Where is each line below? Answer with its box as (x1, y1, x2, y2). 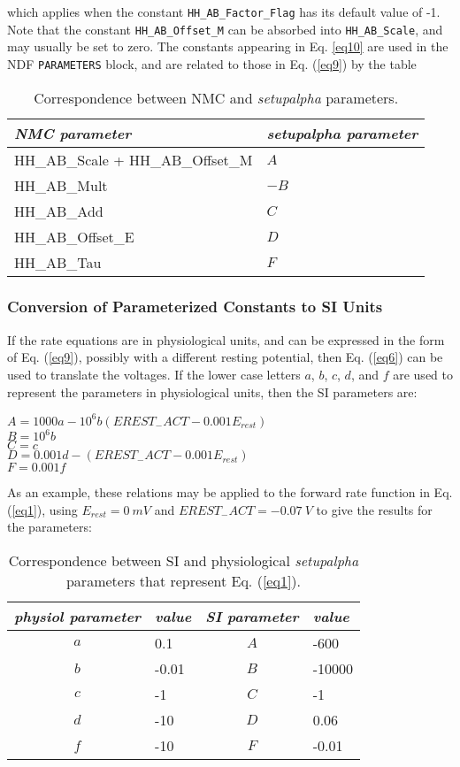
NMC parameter (14, 122, 132, 143)
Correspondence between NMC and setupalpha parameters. (34, 87, 399, 108)
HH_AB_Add (14, 200, 103, 221)
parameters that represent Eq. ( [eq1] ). (65, 570, 302, 591)
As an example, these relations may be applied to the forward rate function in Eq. (7, 483, 453, 502)
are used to (393, 364, 453, 383)
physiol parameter (14, 605, 142, 626)
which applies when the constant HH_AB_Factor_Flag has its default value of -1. (7, 3, 441, 20)
